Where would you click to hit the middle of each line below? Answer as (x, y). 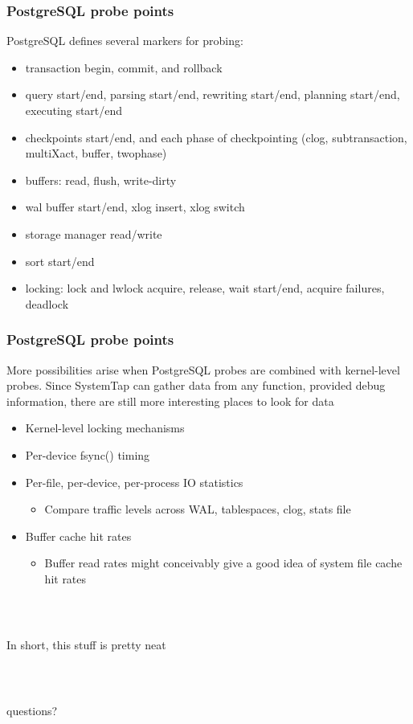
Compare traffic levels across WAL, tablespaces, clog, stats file (198, 509)
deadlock (47, 303)
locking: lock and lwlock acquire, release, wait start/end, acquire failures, (205, 288)
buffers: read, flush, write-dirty (101, 180)
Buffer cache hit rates (78, 536)
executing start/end (74, 110)
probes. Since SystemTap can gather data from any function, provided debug (196, 385)
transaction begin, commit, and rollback (124, 67)
